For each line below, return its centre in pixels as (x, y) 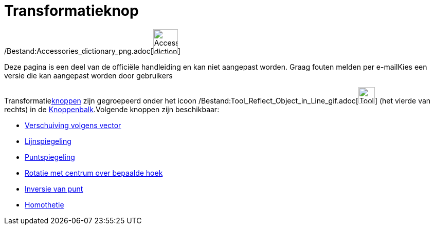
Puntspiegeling (50, 157)
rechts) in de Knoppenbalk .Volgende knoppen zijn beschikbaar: (112, 109)
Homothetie (44, 204)
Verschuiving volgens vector (73, 125)
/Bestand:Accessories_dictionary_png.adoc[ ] (92, 51)
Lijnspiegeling (48, 141)
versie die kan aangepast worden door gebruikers (88, 75)
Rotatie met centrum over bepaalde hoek (94, 173)
